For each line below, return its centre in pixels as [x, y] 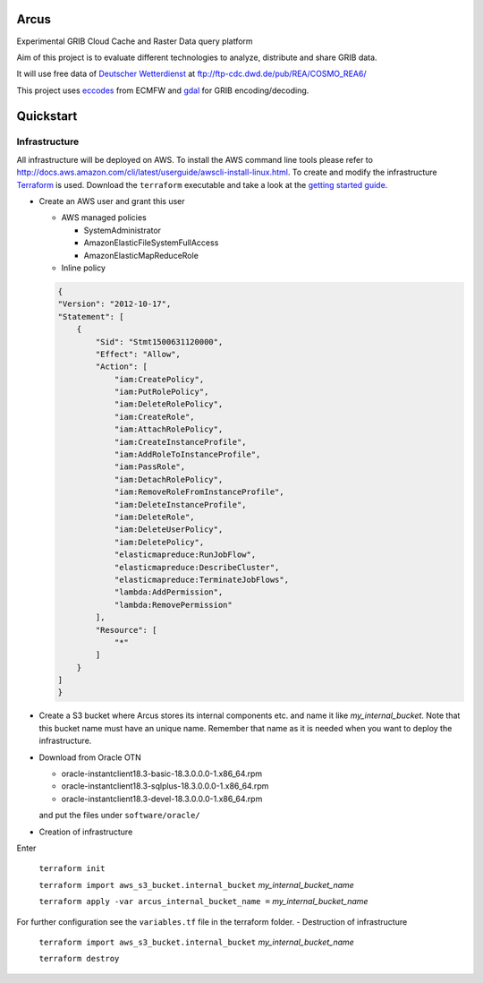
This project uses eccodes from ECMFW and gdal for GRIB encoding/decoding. [163, 90]
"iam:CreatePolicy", [159, 379]
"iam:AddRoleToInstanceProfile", [187, 455]
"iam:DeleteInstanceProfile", [180, 504]
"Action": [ [121, 367]
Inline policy [84, 268]
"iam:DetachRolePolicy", [169, 479]
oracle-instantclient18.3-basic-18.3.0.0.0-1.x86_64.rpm [162, 774]
